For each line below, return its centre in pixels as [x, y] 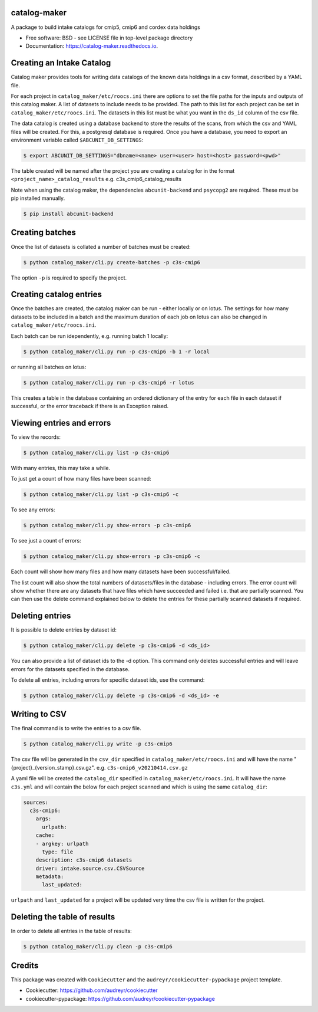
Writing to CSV [39, 714]
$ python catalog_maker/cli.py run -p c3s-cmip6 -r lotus [109, 382]
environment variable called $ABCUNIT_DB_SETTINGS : [77, 140]
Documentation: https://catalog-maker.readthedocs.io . [92, 46]
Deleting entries [41, 616]
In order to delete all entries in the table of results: [71, 931]
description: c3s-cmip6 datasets [84, 860]
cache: [45, 835]
